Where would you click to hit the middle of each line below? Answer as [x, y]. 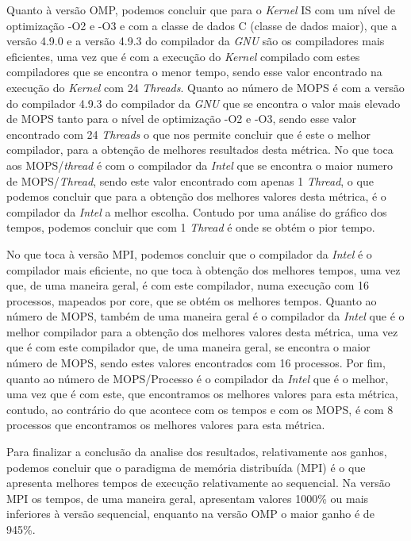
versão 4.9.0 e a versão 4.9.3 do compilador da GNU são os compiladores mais [196, 41]
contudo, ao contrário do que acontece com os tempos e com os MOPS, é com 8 [200, 409]
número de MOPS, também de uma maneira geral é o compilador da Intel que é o [205, 316]
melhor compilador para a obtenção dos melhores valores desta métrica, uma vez [202, 331]
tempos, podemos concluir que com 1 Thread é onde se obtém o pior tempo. [191, 227]
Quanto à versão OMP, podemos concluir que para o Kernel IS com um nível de [201, 10]
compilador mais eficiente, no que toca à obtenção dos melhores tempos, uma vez [204, 269]
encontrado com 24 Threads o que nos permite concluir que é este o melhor [189, 134]
